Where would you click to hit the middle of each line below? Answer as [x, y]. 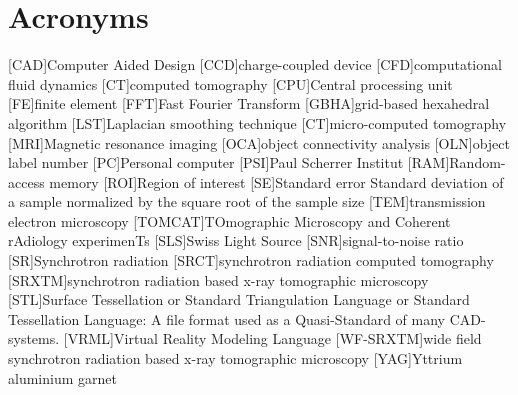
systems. [34, 338]
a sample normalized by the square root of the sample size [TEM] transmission [247, 201]
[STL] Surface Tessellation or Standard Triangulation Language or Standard [239, 299]
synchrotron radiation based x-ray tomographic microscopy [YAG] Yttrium [235, 358]
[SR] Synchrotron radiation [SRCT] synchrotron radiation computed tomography [251, 260]
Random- [477, 162]
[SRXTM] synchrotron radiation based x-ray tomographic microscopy [218, 279]
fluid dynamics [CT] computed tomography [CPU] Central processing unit [230, 83]
